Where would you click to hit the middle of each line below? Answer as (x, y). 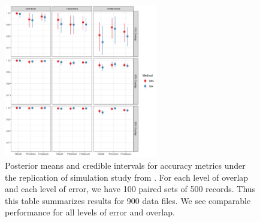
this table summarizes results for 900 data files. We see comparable (128, 200)
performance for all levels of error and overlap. (90, 212)
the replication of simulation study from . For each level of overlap (127, 177)
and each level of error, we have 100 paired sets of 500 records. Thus (130, 189)
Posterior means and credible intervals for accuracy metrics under (125, 165)
